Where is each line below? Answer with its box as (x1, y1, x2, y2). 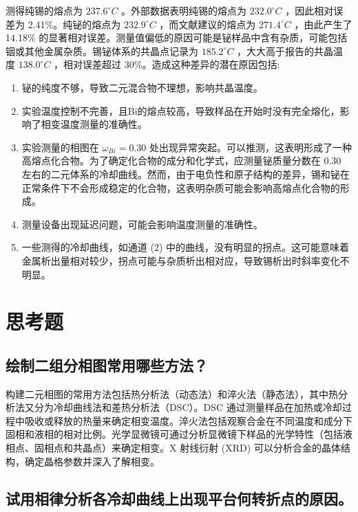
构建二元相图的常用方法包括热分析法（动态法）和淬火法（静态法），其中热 (6, 386, 338, 401)
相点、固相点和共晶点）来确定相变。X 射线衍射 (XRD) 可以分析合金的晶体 (6, 441, 341, 455)
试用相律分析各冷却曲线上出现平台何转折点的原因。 (6, 487, 352, 509)
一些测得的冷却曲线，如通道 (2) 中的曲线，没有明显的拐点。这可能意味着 (21, 240, 350, 254)
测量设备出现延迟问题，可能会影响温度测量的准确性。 (21, 216, 263, 231)
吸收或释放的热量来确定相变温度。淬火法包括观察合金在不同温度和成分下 (24, 413, 352, 427)
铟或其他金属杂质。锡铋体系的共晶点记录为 (6, 43, 198, 58)
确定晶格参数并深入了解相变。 (24, 454, 160, 468)
